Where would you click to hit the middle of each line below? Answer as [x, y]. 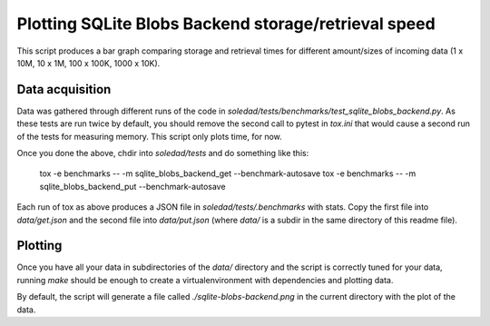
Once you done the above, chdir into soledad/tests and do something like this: [163, 153]
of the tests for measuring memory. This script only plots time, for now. [150, 136]
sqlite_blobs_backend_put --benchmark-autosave [132, 186]
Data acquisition [64, 89]
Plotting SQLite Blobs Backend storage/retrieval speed [226, 24]
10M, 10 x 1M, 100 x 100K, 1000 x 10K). [88, 63]
